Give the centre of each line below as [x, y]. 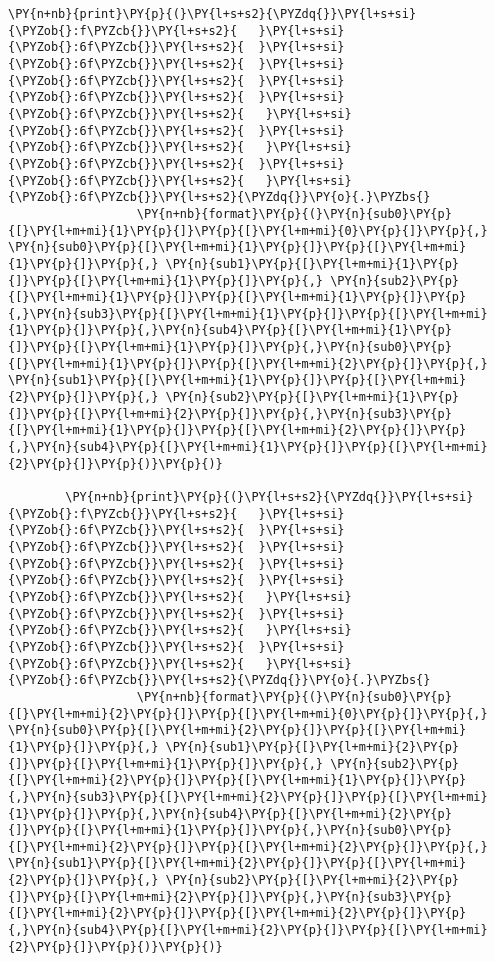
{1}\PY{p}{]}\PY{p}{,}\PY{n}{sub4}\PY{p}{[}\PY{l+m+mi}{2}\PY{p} [230, 813]
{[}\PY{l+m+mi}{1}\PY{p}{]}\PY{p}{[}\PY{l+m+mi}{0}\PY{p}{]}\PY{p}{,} [248, 230]
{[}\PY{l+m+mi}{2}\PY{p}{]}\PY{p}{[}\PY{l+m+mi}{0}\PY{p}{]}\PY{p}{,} [248, 713]
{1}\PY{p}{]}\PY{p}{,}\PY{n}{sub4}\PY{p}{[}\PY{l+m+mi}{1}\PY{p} [230, 330]
